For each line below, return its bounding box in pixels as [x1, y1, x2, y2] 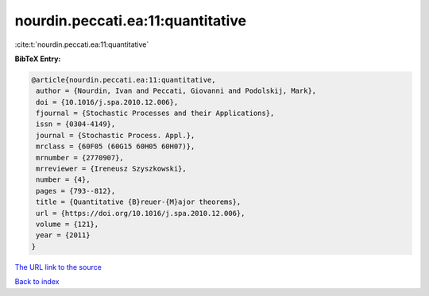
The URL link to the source [14, 262, 102, 271]
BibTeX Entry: [14, 54, 61, 63]
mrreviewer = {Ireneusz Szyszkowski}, [36, 164, 187, 174]
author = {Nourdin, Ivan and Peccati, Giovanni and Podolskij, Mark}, [36, 86, 317, 95]
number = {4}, [36, 175, 91, 184]
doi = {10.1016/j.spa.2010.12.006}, [36, 98, 179, 106]
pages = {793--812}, [36, 186, 116, 195]
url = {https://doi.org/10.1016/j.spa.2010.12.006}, [36, 209, 245, 217]
